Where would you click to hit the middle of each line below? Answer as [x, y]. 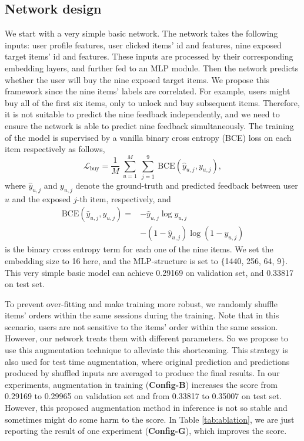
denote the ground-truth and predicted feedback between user [187, 185]
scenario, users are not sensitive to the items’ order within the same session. [141, 326]
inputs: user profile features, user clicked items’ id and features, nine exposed [143, 45]
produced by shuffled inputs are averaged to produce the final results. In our [142, 373]
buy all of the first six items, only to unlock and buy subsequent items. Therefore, [152, 102]
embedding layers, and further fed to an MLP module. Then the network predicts [152, 68]
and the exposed [41, 198]
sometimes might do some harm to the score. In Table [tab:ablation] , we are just [150, 419]
